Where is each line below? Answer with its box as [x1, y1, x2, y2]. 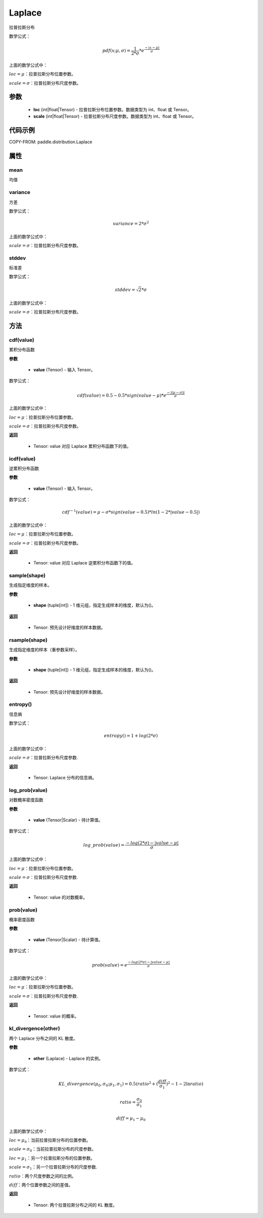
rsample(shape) [9, 637, 48, 643]
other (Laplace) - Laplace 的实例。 [33, 1055, 103, 1061]
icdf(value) [9, 455, 36, 462]
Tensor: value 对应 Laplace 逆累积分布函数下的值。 [33, 560, 136, 566]
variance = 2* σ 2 [113, 220, 150, 227]
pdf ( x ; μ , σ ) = [102, 48, 131, 54]
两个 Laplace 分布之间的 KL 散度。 [9, 1035, 78, 1041]
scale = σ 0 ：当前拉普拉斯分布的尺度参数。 [9, 1146, 96, 1153]
